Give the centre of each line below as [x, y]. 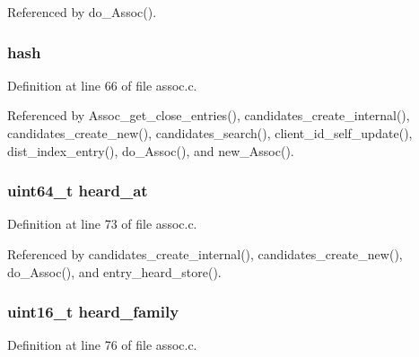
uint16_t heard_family [93, 312]
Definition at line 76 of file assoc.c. [102, 345]
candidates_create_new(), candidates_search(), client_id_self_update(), [210, 133]
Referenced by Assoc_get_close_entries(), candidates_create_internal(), [209, 115]
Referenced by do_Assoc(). [82, 12]
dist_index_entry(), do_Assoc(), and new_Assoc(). [151, 150]
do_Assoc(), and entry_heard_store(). [114, 271]
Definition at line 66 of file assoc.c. [102, 85]
